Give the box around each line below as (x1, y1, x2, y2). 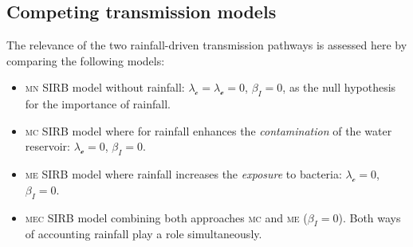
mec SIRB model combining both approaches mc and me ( (25, 209, 308, 225)
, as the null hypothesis (282, 79, 396, 96)
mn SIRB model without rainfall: (25, 79, 185, 96)
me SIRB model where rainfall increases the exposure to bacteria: (25, 166, 342, 182)
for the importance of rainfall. (25, 96, 171, 112)
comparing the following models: (6, 52, 165, 69)
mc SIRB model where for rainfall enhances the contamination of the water (25, 122, 392, 139)
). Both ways (338, 209, 401, 225)
